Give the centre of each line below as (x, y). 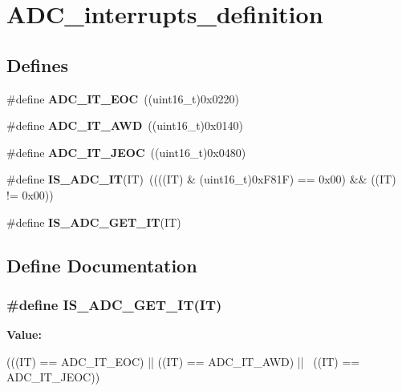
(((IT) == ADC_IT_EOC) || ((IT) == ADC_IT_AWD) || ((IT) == (183, 361)
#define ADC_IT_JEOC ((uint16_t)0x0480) (126, 152)
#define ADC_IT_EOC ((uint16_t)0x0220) (123, 98)
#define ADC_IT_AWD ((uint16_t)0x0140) (125, 125)
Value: (24, 335)
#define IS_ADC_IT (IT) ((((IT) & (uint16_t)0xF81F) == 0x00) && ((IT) (201, 179)
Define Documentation (102, 265)
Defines (38, 64)
